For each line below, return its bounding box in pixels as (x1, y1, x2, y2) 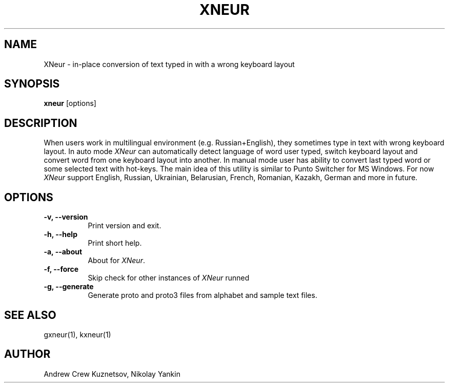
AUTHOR (4, 348, 51, 361)
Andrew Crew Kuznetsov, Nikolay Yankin (44, 369, 180, 378)
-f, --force (44, 265, 79, 274)
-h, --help (44, 230, 77, 239)
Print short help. (88, 239, 142, 248)
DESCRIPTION (4, 116, 77, 130)
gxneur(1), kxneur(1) (44, 330, 111, 339)
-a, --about (44, 247, 83, 256)
